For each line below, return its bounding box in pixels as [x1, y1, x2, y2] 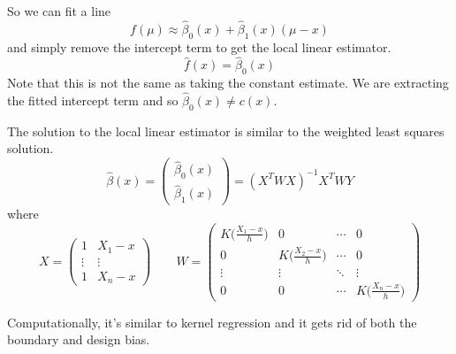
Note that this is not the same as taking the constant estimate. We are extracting [7, 73, 449, 92]
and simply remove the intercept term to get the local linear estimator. [7, 37, 391, 56]
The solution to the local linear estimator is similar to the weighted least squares [7, 121, 445, 140]
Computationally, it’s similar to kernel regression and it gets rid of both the [7, 312, 417, 331]
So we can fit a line [7, 2, 111, 19]
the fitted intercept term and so [7, 91, 179, 110]
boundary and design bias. [7, 330, 150, 349]
